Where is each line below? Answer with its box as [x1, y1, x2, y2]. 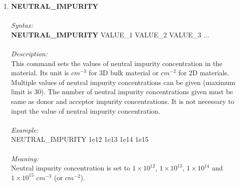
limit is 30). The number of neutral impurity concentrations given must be [11, 86, 233, 97]
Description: [11, 48, 48, 58]
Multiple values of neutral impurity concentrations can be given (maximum [11, 77, 236, 87]
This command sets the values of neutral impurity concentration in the [11, 58, 222, 68]
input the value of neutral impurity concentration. [11, 105, 161, 116]
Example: [11, 124, 38, 135]
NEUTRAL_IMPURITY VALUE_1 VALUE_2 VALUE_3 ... [11, 29, 209, 39]
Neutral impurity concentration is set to [11, 163, 130, 173]
